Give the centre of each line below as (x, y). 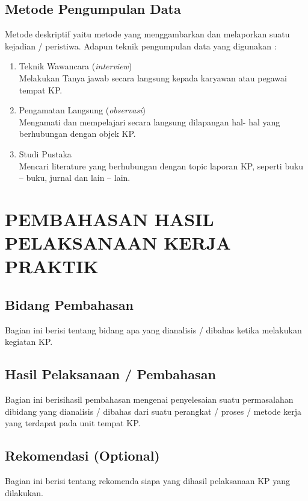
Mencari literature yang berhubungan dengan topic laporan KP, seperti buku (161, 165)
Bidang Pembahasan (69, 304)
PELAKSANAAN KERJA (118, 243)
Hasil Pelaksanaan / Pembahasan (110, 374)
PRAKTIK (52, 266)
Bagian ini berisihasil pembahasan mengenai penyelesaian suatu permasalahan (149, 399)
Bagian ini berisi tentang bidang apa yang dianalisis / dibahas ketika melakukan (153, 329)
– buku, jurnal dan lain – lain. (75, 178)
